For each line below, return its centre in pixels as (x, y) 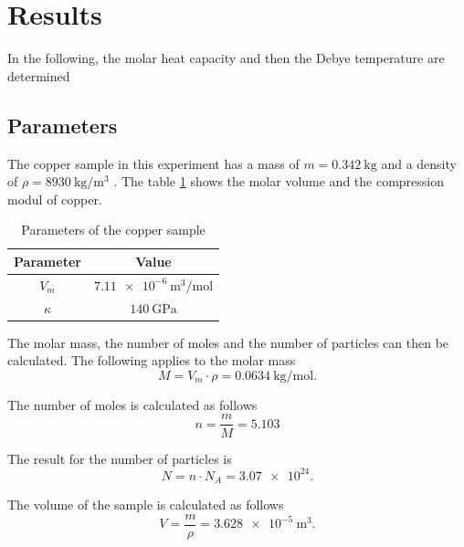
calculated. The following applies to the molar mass (152, 360)
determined (39, 75)
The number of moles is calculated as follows (132, 404)
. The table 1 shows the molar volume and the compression (279, 181)
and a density (419, 163)
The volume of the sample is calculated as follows (146, 505)
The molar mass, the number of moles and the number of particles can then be (228, 342)
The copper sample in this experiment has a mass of (153, 163)
